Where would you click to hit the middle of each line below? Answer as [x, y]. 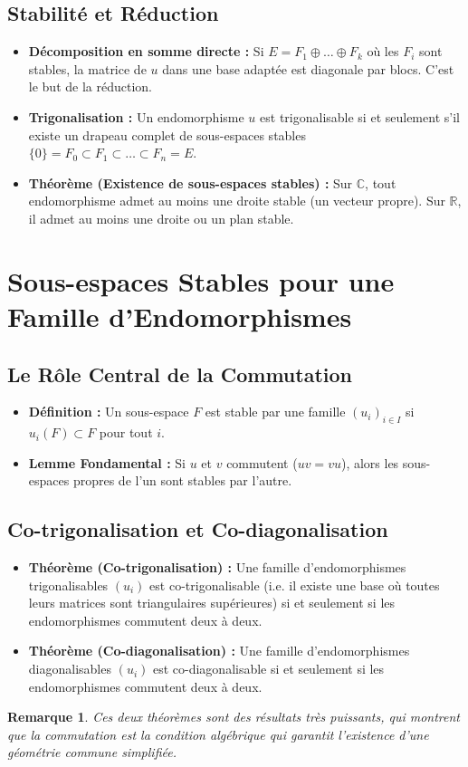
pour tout [126, 432]
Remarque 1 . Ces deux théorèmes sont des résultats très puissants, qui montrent [234, 717]
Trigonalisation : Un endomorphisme [136, 116]
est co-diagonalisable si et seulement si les [268, 669]
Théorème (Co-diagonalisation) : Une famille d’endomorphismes [219, 651]
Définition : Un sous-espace [109, 412]
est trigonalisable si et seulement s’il [360, 116]
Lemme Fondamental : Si [107, 462]
